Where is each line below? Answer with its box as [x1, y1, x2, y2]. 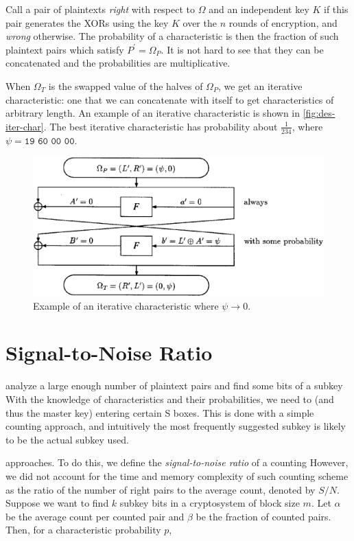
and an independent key [209, 2, 309, 16]
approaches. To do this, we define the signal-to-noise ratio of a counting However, [5, 455, 349, 470]
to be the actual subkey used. [5, 432, 129, 446]
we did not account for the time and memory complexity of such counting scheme [5, 468, 349, 483]
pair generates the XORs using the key [5, 15, 169, 30]
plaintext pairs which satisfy [5, 42, 124, 56]
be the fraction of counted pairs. [196, 509, 331, 523]
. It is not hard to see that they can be [161, 42, 324, 56]
